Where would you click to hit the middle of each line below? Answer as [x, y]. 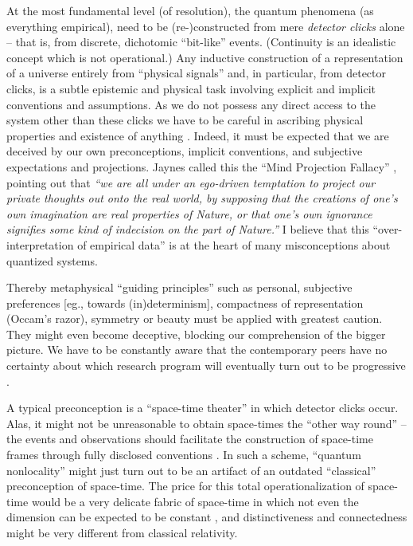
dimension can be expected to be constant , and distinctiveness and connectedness [207, 517]
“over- [388, 229]
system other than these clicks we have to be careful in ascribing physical [185, 120]
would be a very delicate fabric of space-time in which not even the [195, 501]
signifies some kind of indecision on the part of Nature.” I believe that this [188, 229]
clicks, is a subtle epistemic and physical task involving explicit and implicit [191, 88]
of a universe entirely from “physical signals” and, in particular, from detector [196, 73]
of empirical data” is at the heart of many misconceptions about [234, 244]
